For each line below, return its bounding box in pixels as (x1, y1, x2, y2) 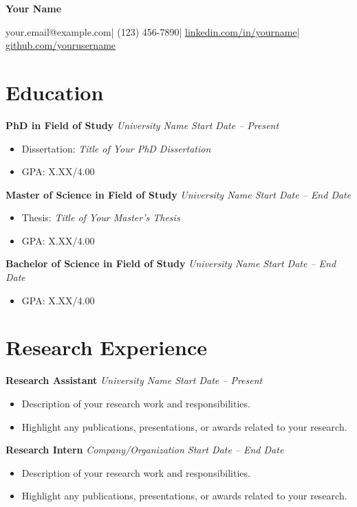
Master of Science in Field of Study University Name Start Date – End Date (6, 187, 351, 201)
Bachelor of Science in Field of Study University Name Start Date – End (6, 256, 336, 271)
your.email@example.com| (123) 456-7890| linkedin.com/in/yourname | (6, 24, 300, 38)
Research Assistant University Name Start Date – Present (6, 373, 263, 387)
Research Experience (6, 333, 207, 361)
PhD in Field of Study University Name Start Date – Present (6, 117, 279, 132)
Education (6, 78, 104, 106)
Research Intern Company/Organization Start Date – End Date (6, 442, 284, 457)
